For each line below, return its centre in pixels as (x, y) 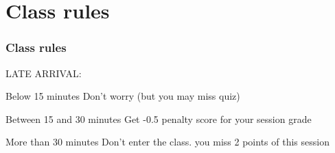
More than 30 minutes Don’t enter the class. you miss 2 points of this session (167, 142)
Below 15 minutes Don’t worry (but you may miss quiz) (123, 96)
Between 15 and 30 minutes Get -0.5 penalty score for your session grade (159, 119)
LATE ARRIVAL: (44, 73)
